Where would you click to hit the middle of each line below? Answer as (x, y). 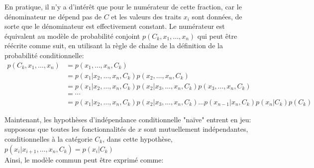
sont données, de (217, 16)
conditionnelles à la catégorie (49, 138)
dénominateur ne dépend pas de (53, 16)
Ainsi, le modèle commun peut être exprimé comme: (84, 159)
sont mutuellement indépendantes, (196, 129)
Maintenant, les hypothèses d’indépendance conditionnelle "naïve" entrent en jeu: (128, 119)
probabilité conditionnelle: (44, 55)
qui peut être (217, 36)
